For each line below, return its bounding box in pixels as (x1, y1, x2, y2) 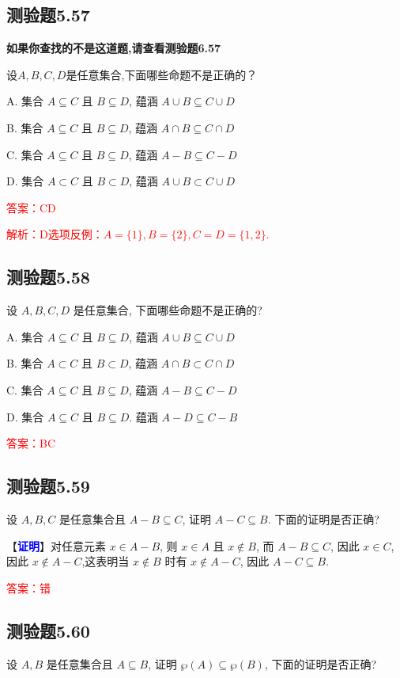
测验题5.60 (6, 618, 90, 642)
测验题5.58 (6, 265, 90, 289)
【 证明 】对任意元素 (6, 537, 106, 554)
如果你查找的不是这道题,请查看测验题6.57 (6, 40, 221, 56)
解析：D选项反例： (6, 226, 104, 242)
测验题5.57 (6, 2, 90, 27)
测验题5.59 (6, 474, 90, 498)
